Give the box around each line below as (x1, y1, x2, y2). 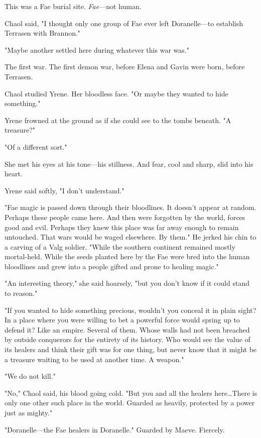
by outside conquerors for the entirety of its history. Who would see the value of (5, 334, 250, 345)
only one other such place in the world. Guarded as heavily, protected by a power (5, 397, 255, 408)
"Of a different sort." (5, 141, 67, 152)
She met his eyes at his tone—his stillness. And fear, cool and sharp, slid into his (5, 158, 253, 169)
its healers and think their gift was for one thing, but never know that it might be (5, 344, 257, 355)
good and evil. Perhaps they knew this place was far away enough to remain (5, 222, 239, 232)
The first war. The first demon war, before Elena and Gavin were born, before (5, 61, 245, 72)
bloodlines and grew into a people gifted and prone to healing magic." (5, 261, 219, 271)
